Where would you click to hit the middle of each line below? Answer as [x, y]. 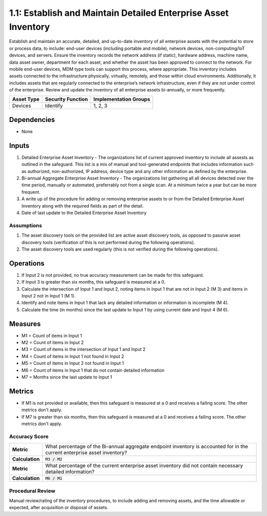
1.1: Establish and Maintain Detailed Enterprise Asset [119, 13]
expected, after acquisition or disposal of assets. [59, 508]
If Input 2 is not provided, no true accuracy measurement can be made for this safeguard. [113, 275]
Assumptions [25, 225]
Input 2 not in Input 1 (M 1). [49, 296]
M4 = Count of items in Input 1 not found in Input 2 [73, 356]
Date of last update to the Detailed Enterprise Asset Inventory [84, 213]
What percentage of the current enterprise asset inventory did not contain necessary [144, 466]
